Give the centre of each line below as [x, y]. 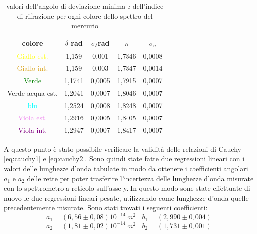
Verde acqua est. [32, 93]
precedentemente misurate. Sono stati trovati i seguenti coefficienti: [106, 207]
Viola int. [32, 130]
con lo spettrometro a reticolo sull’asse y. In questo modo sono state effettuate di [127, 188]
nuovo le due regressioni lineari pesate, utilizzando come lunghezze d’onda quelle [126, 197]
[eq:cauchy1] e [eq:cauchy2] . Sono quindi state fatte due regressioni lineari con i [124, 159]
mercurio [85, 26]
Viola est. [32, 117]
